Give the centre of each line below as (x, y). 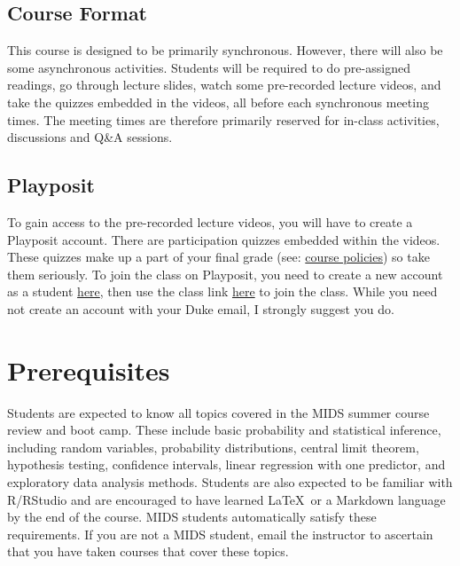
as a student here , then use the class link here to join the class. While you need (222, 291)
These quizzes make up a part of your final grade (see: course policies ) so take (218, 257)
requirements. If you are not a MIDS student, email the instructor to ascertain (220, 534)
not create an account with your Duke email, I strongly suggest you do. (201, 308)
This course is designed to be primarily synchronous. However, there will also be (225, 50)
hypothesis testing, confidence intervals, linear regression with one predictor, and (226, 464)
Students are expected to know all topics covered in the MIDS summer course (218, 412)
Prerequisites (89, 369)
